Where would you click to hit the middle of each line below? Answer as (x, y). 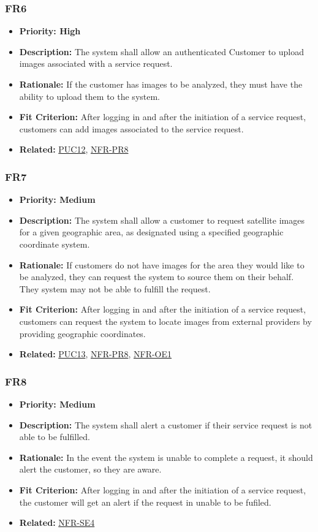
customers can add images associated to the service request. (131, 128)
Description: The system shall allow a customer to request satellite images (162, 220)
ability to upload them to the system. (90, 96)
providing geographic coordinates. (82, 333)
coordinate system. (55, 244)
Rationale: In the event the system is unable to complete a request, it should (166, 457)
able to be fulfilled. (55, 437)
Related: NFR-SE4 (57, 522)
